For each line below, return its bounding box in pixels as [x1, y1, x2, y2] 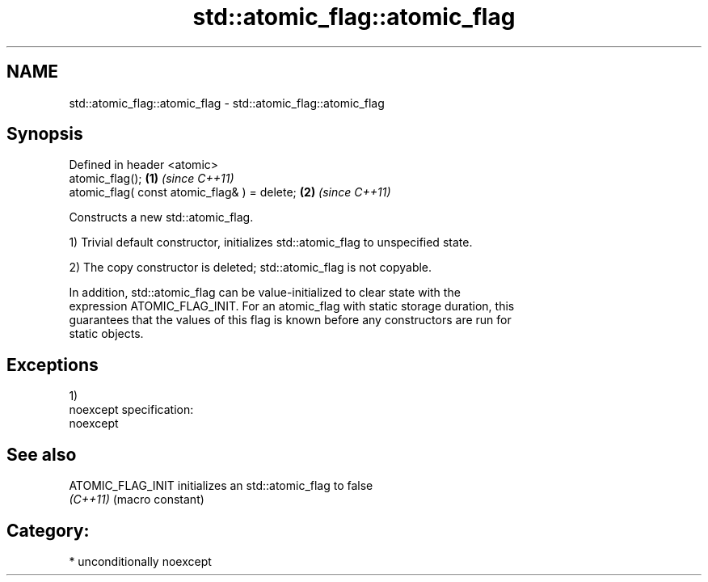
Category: [6, 520, 90, 541]
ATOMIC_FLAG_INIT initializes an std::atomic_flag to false [69, 479, 373, 493]
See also [6, 444, 77, 465]
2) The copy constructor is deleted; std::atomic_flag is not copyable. [69, 260, 432, 275]
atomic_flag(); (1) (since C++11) [69, 171, 234, 186]
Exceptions [6, 354, 99, 375]
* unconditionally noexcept [69, 554, 212, 568]
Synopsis [6, 124, 83, 145]
